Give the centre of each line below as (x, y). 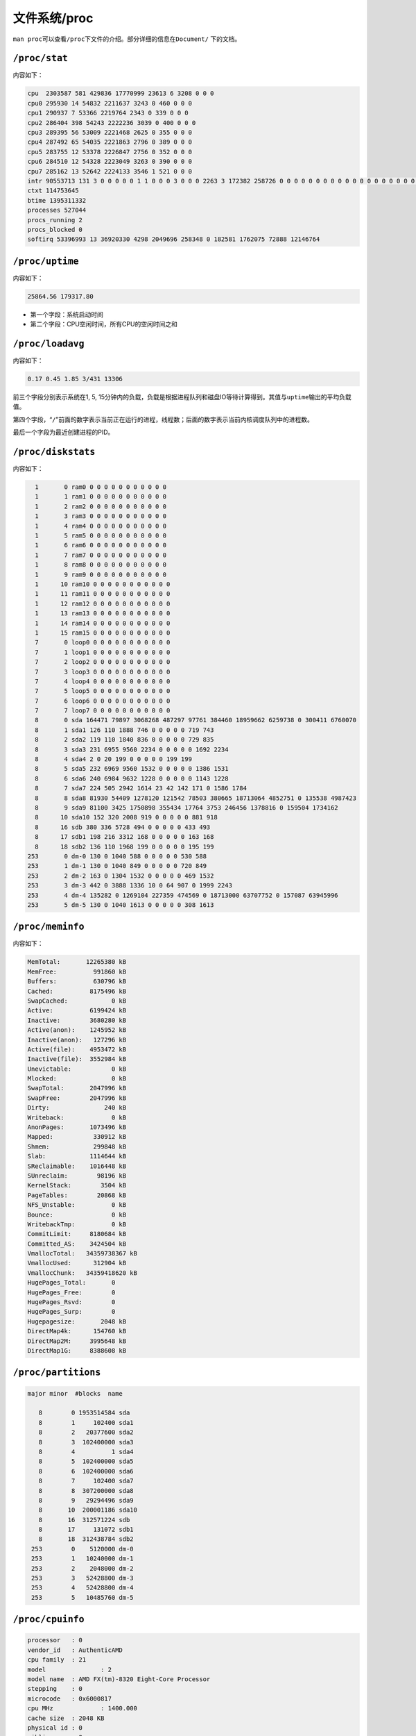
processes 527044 (57, 210)
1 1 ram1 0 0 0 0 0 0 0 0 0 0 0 (101, 497)
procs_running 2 (55, 220)
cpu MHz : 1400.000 (83, 1709)
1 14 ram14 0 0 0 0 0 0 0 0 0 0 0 (103, 623)
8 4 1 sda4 (86, 1452)
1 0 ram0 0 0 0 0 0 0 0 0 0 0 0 (101, 487)
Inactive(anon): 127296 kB (77, 1040)
